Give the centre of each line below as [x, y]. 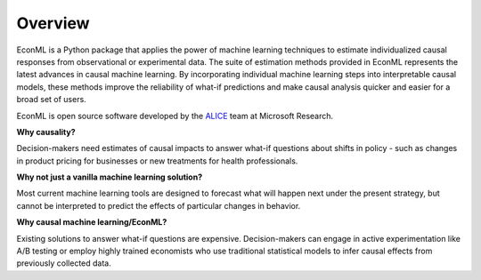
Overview [53, 23]
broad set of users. [51, 100]
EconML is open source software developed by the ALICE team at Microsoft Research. [175, 116]
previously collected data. [64, 263]
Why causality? [46, 132]
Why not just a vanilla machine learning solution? [110, 177]
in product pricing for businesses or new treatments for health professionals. [157, 161]
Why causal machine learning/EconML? [92, 222]
